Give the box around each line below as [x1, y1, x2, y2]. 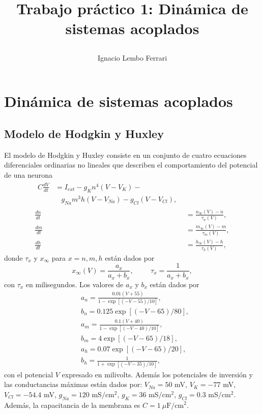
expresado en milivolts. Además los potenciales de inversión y [62, 369, 253, 379]
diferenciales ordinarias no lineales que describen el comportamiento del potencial [4, 159, 258, 170]
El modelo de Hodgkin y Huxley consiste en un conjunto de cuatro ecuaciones [4, 149, 247, 160]
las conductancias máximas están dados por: [4, 379, 142, 390]
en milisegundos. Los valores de [25, 279, 124, 289]
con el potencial [4, 369, 53, 379]
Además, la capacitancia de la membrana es [4, 399, 140, 410]
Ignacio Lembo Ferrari [97, 52, 167, 63]
